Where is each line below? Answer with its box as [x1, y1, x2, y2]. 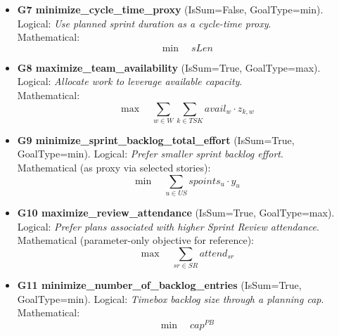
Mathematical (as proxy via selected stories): [17, 160, 211, 175]
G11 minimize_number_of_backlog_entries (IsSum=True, [17, 278, 302, 292]
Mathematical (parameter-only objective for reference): [17, 233, 254, 247]
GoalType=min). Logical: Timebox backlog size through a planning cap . [17, 291, 324, 306]
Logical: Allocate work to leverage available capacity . [17, 74, 243, 89]
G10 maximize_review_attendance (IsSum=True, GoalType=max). [17, 205, 335, 219]
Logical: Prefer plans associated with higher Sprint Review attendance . [17, 219, 319, 233]
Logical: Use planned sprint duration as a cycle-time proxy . [17, 15, 271, 30]
